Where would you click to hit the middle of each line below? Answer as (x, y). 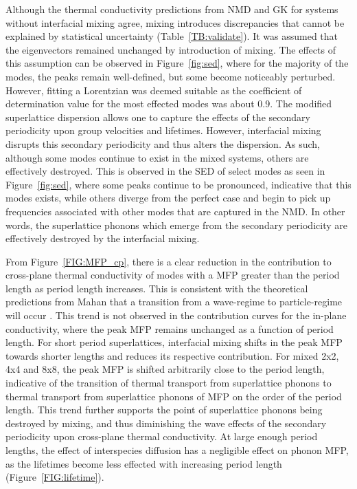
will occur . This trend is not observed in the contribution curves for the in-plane (176, 315)
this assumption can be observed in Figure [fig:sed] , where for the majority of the (177, 63)
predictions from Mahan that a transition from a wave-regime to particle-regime (174, 302)
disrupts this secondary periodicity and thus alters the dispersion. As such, (163, 143)
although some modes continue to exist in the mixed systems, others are (157, 157)
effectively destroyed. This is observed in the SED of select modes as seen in (165, 171)
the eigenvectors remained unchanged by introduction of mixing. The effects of (171, 49)
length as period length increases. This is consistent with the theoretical (157, 288)
